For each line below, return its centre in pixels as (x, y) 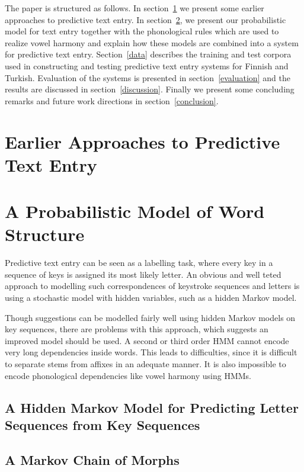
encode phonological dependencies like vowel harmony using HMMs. (128, 375)
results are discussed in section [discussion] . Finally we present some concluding (150, 89)
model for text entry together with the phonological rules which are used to (142, 31)
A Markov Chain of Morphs (92, 459)
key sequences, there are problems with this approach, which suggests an (137, 329)
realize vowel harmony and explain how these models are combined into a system (152, 42)
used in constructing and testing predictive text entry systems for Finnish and (147, 65)
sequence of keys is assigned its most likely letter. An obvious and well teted (143, 274)
